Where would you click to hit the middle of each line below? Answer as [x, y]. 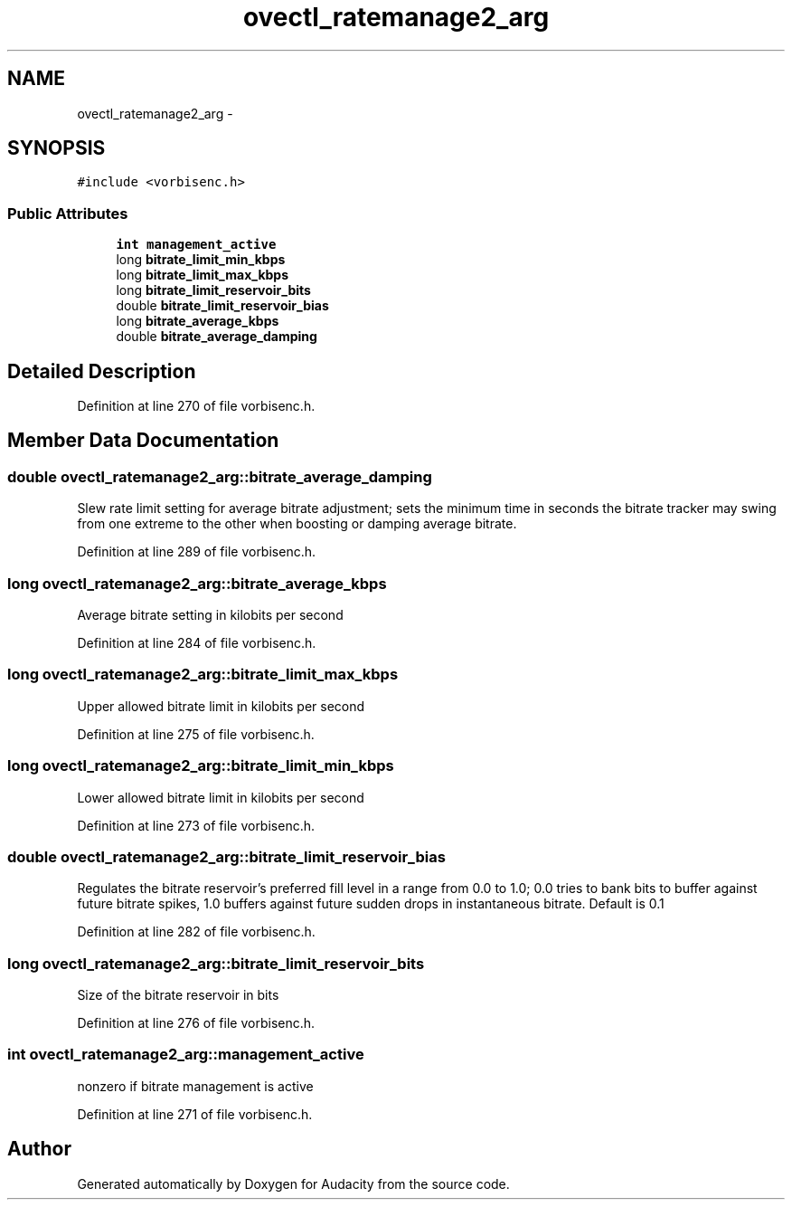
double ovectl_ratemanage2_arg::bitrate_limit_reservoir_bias [226, 856]
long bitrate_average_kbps [198, 321]
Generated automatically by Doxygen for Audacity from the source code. [293, 1183]
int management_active [196, 245]
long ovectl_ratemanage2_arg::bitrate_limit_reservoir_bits [216, 963]
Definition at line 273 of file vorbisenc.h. [196, 825]
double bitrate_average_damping [217, 337]
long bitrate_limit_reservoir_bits [213, 290]
